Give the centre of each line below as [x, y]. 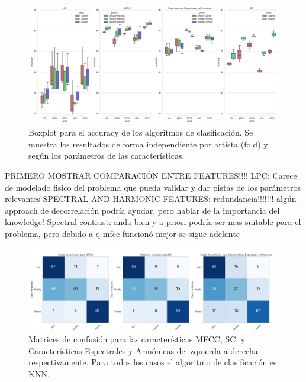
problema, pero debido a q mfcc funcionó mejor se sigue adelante [122, 233]
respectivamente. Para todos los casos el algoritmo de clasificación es [153, 362]
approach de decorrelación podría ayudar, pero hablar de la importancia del [142, 210]
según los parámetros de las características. [107, 155]
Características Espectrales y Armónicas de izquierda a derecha [143, 350]
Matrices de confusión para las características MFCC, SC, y [137, 339]
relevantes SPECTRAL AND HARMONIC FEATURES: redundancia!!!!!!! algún [151, 199]
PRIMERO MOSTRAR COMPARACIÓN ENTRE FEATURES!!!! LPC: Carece [151, 176]
